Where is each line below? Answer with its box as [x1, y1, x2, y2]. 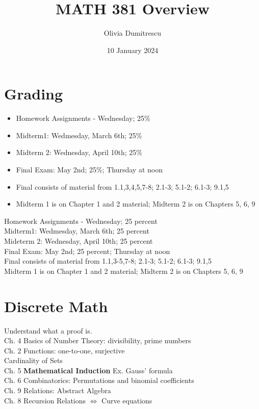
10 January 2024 [107, 44, 159, 55]
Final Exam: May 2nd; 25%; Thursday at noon [16, 164, 163, 175]
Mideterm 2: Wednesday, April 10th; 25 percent [4, 236, 153, 246]
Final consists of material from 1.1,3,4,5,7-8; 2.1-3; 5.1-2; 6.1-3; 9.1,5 [16, 181, 229, 192]
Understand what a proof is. [4, 325, 92, 336]
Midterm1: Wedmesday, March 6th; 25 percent [4, 225, 149, 236]
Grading [4, 83, 63, 104]
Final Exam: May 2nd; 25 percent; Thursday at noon [4, 245, 170, 256]
